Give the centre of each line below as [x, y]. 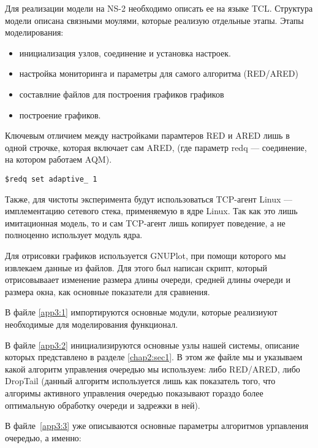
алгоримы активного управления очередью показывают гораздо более [134, 392]
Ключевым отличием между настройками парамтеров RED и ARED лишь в [147, 135]
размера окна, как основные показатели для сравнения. [108, 291]
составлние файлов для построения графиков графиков [122, 94]
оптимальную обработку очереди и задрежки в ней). [103, 405]
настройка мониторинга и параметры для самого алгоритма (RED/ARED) [159, 73]
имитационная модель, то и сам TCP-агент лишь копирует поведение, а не [145, 222]
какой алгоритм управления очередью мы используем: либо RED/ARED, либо [153, 369]
